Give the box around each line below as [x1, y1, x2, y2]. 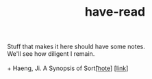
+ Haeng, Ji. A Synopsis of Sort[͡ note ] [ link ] [7, 64, 129, 72]
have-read [84, 4, 146, 20]
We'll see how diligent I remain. [7, 50, 95, 58]
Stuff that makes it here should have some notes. [7, 42, 146, 51]
